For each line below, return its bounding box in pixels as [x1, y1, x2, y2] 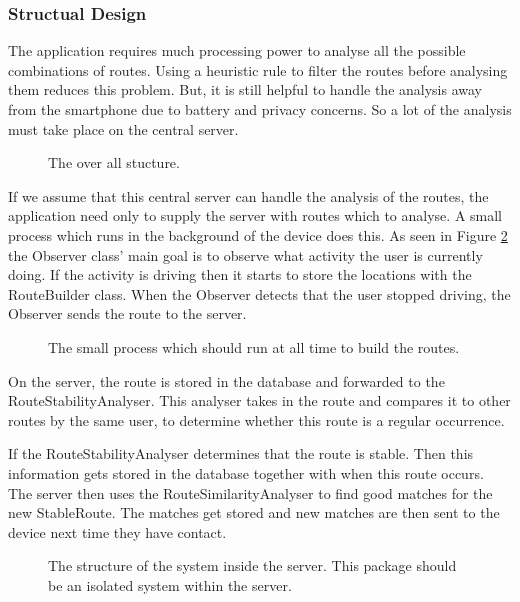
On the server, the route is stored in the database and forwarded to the [8, 370, 445, 391]
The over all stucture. [48, 152, 180, 173]
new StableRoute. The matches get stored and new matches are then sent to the [8, 502, 500, 523]
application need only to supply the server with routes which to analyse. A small [8, 205, 503, 226]
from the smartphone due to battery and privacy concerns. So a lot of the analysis [8, 99, 512, 119]
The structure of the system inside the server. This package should [48, 555, 457, 576]
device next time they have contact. [8, 521, 227, 542]
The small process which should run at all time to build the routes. [48, 336, 460, 357]
